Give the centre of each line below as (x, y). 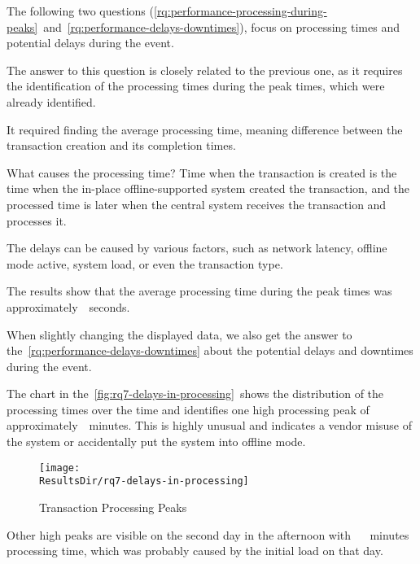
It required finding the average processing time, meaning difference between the (205, 129)
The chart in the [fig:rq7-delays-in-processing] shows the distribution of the (195, 393)
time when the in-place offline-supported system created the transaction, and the (208, 188)
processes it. (37, 220)
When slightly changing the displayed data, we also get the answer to (179, 334)
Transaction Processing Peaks (113, 507)
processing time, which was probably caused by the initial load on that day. (195, 551)
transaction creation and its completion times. (121, 145)
